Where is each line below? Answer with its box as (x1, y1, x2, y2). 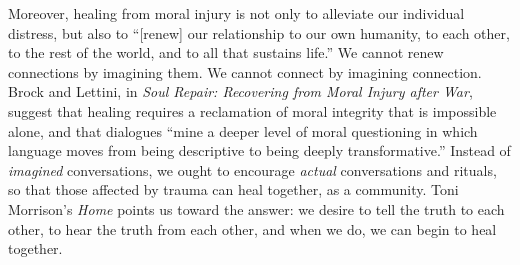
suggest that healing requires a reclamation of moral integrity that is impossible (8, 100, 497, 121)
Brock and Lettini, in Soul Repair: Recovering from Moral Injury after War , (8, 81, 473, 102)
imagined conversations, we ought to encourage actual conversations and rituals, (8, 159, 497, 180)
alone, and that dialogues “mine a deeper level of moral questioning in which (8, 120, 478, 141)
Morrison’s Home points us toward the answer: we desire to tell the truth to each (8, 198, 505, 219)
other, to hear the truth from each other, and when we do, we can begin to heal (8, 218, 497, 239)
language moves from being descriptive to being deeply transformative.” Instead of (8, 140, 511, 161)
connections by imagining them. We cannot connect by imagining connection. (8, 61, 482, 82)
